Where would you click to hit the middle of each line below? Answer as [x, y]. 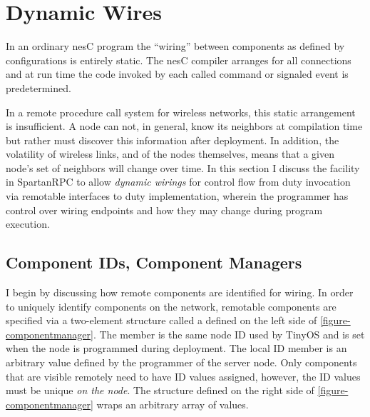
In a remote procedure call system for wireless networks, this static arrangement [181, 112]
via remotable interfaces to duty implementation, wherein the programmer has [177, 196]
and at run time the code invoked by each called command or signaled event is [177, 74]
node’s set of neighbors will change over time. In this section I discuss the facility [183, 167]
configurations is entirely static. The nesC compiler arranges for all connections [179, 60]
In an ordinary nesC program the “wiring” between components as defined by [175, 46]
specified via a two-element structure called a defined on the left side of [161, 320]
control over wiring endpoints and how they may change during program [164, 210]
